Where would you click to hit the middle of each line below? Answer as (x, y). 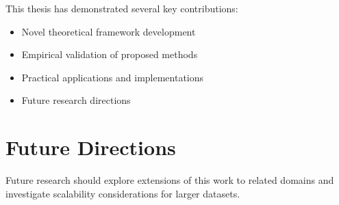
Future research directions (76, 100)
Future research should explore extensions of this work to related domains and (170, 180)
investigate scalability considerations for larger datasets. (123, 193)
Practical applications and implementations (113, 77)
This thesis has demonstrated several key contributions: (122, 8)
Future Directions (91, 147)
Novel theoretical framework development (109, 31)
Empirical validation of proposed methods (110, 54)
